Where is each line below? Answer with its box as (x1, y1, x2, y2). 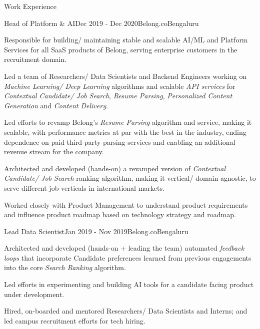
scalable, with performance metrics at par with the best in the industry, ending (4, 126, 246, 137)
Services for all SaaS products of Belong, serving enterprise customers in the (4, 44, 237, 54)
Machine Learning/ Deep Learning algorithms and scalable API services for (4, 80, 235, 91)
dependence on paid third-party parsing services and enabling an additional (4, 136, 235, 147)
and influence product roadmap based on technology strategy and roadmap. (4, 209, 236, 220)
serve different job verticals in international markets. (4, 182, 164, 193)
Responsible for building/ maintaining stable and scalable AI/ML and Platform (4, 34, 248, 45)
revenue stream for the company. (4, 146, 104, 157)
